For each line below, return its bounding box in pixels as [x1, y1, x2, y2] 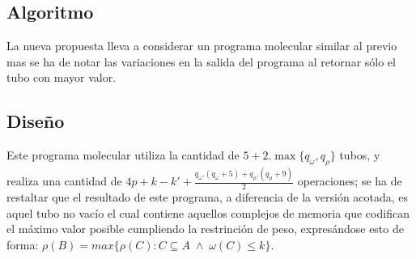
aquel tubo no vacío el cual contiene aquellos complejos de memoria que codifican [6, 204, 410, 221]
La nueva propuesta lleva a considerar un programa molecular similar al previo [6, 37, 397, 54]
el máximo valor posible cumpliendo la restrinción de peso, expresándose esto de [6, 220, 404, 237]
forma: [6, 236, 39, 253]
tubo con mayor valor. [6, 69, 117, 86]
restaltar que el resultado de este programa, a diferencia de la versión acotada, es [6, 189, 409, 206]
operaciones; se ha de [297, 172, 402, 189]
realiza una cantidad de [6, 172, 122, 189]
